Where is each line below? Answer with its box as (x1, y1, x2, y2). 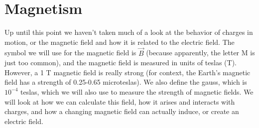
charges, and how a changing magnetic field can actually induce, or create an (4, 106, 239, 117)
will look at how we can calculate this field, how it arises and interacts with (4, 96, 235, 107)
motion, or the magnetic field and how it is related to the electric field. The (4, 36, 235, 47)
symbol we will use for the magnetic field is (4, 47, 136, 58)
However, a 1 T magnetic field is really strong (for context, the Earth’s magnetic (4, 67, 251, 77)
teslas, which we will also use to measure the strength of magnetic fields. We (20, 86, 254, 97)
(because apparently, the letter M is (146, 47, 255, 58)
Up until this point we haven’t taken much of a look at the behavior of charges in (4, 27, 253, 37)
